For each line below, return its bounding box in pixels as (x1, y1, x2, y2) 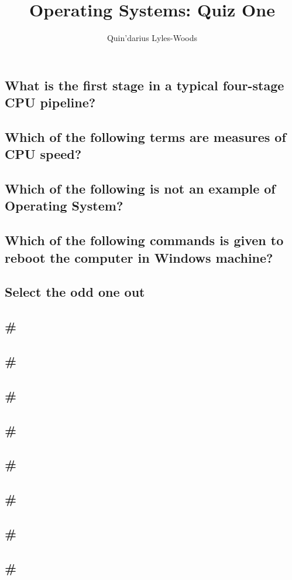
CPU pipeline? (5, 93, 96, 111)
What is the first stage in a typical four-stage (5, 76, 284, 94)
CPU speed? (5, 145, 82, 163)
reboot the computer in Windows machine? (5, 248, 273, 266)
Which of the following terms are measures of (5, 127, 286, 145)
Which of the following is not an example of (5, 179, 276, 198)
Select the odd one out (5, 283, 145, 301)
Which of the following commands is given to (5, 231, 284, 249)
